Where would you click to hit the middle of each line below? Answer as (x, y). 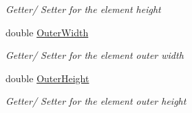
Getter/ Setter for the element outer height (96, 101)
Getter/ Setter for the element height (83, 9)
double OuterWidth (47, 32)
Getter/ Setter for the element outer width (95, 55)
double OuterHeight (47, 78)
